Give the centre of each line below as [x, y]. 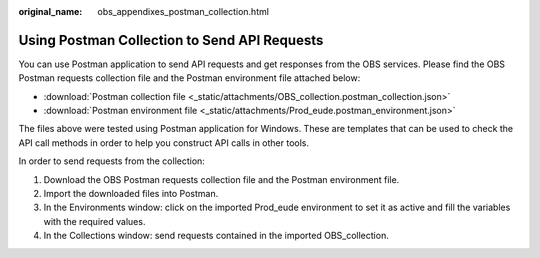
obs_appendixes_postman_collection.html [183, 11]
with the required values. [94, 221]
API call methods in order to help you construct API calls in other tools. [164, 142]
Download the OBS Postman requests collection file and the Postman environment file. [221, 179]
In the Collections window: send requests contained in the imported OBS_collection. [216, 236]
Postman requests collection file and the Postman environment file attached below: [189, 78]
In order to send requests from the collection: [111, 161]
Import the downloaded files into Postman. [131, 194]
